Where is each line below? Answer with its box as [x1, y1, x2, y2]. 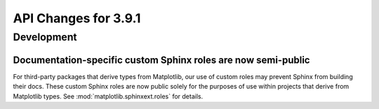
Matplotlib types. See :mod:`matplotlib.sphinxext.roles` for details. [13, 92, 204, 101]
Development [13, 31, 77, 43]
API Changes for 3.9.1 [13, 10, 141, 26]
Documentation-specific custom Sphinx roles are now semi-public [13, 54, 310, 66]
